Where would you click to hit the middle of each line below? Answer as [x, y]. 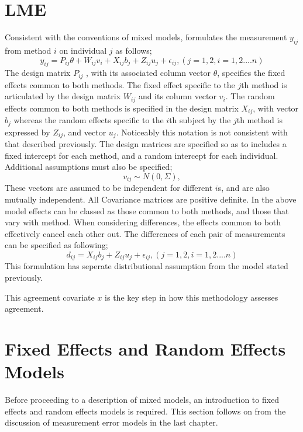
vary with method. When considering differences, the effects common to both [143, 222]
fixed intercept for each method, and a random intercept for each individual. [142, 155]
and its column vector [177, 96]
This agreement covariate [50, 297]
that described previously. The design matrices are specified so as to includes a [146, 144]
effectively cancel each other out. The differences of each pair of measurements [145, 233]
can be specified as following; [56, 245]
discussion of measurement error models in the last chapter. [111, 422]
